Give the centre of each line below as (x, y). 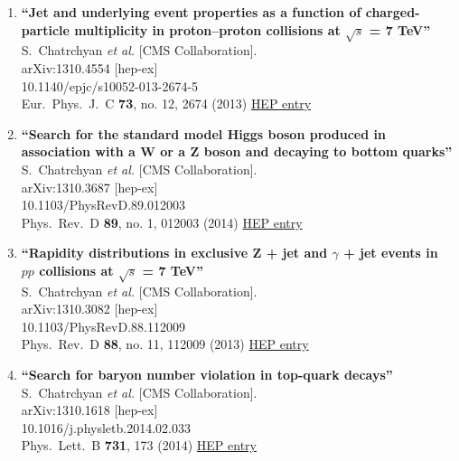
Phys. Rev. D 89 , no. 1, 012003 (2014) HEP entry (162, 222)
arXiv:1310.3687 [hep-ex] (89, 187)
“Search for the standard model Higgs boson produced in (203, 133)
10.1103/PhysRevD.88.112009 (103, 326)
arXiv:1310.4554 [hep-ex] (89, 67)
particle (45, 29)
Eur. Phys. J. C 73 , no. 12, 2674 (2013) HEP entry (166, 103)
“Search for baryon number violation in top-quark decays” (207, 375)
